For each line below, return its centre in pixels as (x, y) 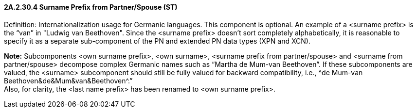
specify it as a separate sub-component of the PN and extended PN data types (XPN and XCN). (157, 41)
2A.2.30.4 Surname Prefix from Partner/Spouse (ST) (91, 7)
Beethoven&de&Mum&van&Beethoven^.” (68, 80)
